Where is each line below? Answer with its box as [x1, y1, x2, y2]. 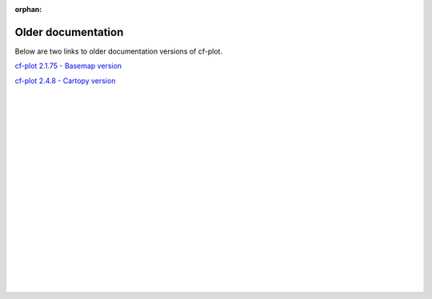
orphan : [14, 5, 42, 14]
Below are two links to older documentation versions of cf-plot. [14, 46, 223, 56]
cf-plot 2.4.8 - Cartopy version [14, 76, 116, 86]
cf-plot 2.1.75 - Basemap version [14, 61, 122, 71]
